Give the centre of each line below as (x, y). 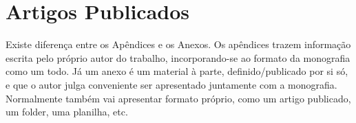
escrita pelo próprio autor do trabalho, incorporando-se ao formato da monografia (178, 57)
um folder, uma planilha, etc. (67, 112)
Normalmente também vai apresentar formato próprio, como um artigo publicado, (178, 98)
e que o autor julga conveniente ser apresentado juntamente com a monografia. (171, 84)
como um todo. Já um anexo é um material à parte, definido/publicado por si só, (177, 71)
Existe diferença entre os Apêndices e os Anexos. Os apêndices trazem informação (178, 44)
